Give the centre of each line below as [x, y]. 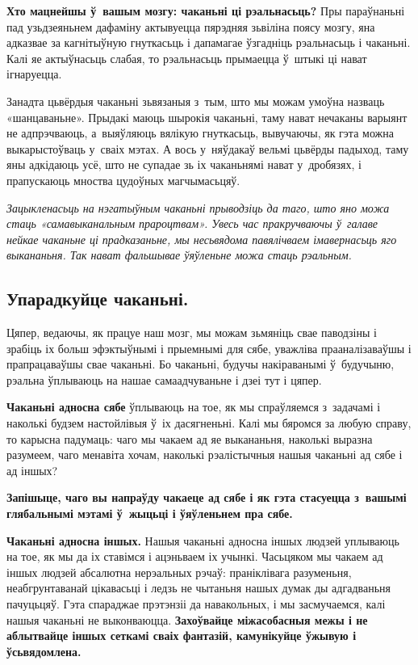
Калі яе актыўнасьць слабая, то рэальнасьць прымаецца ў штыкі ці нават [187, 58]
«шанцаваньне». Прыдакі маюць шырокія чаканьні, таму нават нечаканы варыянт [207, 117]
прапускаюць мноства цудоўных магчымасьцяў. [123, 180]
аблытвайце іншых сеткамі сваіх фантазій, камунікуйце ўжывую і [182, 636]
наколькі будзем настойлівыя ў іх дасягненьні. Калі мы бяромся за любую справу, [209, 423]
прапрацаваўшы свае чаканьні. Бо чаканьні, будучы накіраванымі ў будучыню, [201, 364]
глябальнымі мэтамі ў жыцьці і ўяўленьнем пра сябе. [150, 513]
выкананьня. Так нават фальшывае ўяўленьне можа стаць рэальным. [179, 255]
